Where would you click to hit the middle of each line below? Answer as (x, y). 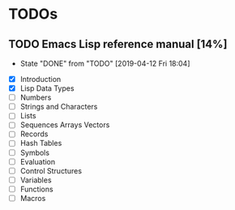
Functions (37, 189)
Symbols (35, 152)
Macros (33, 198)
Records (34, 134)
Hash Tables (41, 144)
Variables (36, 180)
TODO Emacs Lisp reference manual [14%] (118, 44)
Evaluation (38, 161)
